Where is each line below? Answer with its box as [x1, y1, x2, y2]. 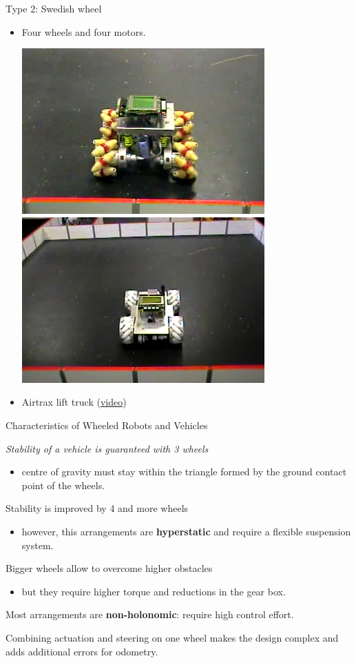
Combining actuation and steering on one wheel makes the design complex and [6, 630, 339, 644]
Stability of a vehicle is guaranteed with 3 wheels [6, 441, 209, 455]
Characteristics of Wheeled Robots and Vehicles [6, 417, 208, 432]
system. [21, 537, 54, 552]
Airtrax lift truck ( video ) [21, 395, 127, 409]
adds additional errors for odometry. [6, 644, 158, 658]
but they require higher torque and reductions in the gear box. [21, 584, 286, 598]
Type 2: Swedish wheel [6, 1, 102, 15]
